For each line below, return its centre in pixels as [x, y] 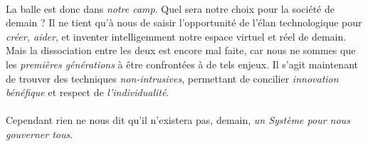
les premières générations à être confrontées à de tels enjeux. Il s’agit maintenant [182, 64]
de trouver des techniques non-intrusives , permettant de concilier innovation [172, 78]
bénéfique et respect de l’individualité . [88, 92]
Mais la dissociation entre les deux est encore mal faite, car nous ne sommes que [181, 50]
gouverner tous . [40, 134]
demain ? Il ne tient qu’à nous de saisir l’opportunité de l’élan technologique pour [184, 22]
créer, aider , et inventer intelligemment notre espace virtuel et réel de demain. [176, 36]
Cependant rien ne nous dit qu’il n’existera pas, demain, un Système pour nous [178, 120]
